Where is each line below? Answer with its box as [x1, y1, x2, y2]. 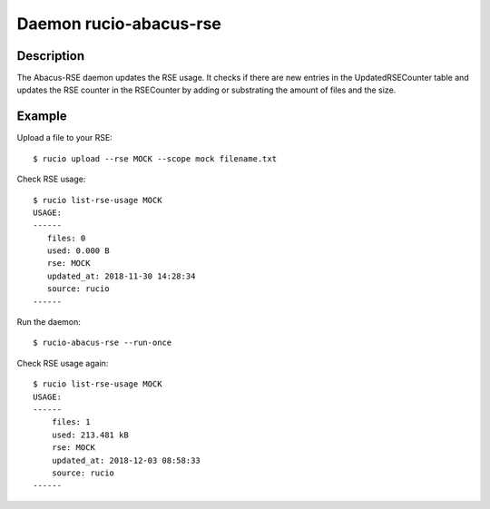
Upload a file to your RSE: [16, 132, 113, 143]
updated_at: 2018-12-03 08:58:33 [51, 455, 201, 465]
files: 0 [46, 232, 86, 243]
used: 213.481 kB [51, 429, 129, 440]
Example [16, 109, 67, 124]
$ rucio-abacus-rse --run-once [33, 338, 172, 348]
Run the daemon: [16, 317, 82, 328]
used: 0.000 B [46, 246, 110, 256]
